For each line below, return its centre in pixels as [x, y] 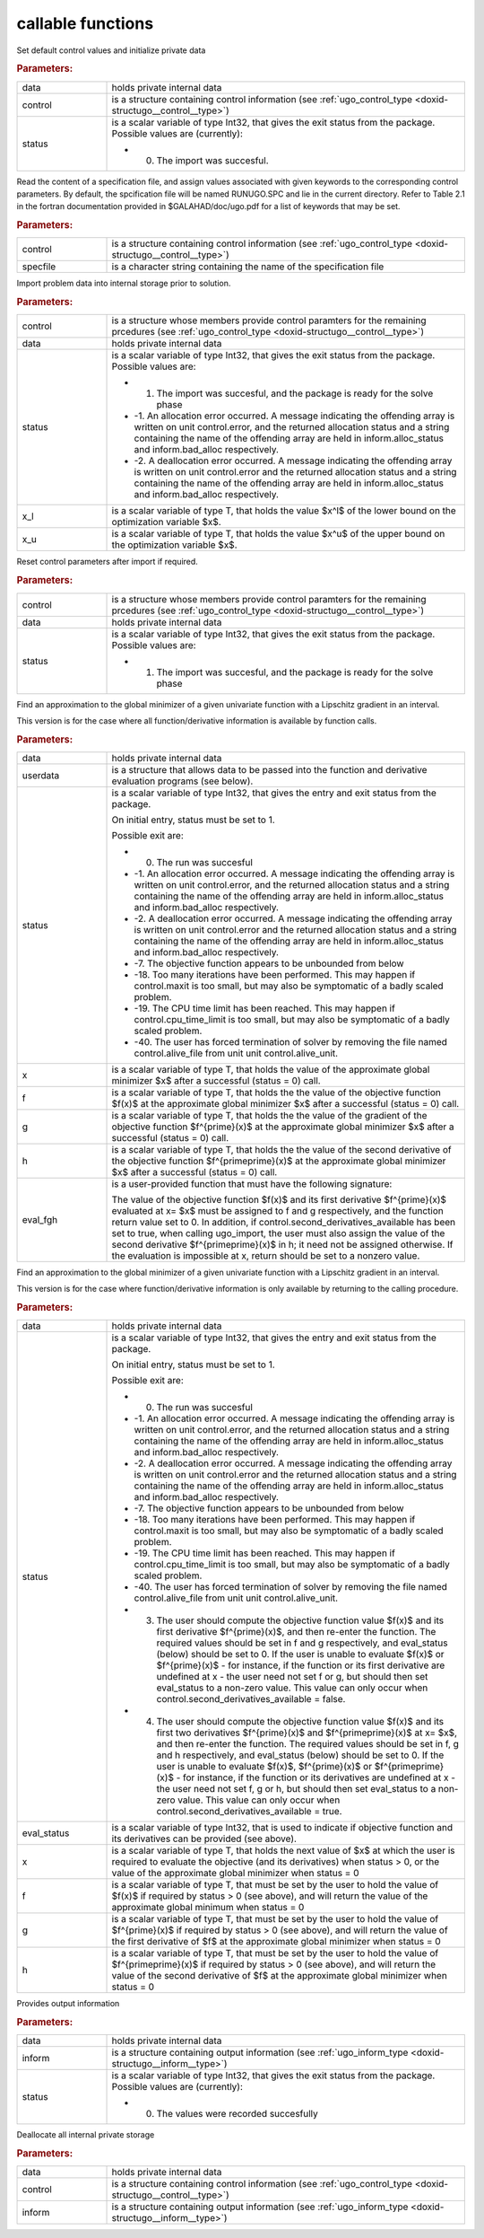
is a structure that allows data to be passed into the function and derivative [269, 769]
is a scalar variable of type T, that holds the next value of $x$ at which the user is [283, 1851]
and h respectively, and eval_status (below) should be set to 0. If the [300, 1755]
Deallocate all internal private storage [86, 2135]
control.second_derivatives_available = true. [249, 1812]
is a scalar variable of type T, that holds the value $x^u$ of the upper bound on [278, 534]
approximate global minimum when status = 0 [208, 1908]
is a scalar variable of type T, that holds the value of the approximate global [271, 1069]
